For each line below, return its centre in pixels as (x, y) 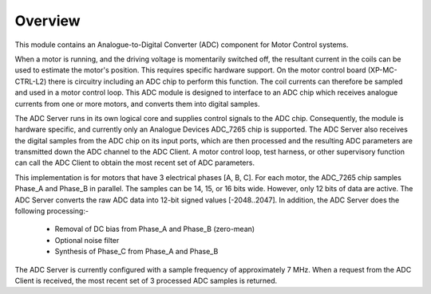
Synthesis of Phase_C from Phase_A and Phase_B (136, 252)
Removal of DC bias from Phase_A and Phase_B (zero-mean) (155, 229)
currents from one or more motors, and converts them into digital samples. (137, 104)
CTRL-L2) (31, 81)
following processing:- (52, 211)
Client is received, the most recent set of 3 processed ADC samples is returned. (146, 280)
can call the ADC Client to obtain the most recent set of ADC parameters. (135, 163)
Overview (47, 21)
